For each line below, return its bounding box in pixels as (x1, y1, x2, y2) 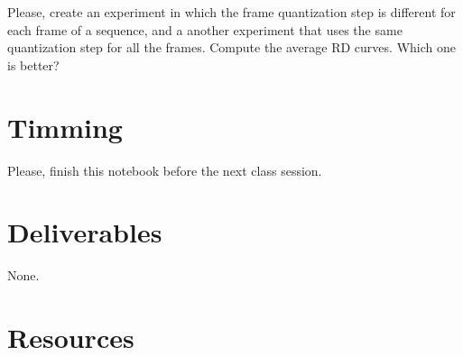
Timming (7, 108, 123, 145)
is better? (7, 55, 60, 74)
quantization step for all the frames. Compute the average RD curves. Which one (7, 38, 456, 57)
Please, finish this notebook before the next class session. (7, 160, 322, 179)
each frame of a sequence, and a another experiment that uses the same (7, 20, 403, 39)
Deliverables (7, 214, 162, 251)
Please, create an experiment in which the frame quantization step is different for (7, 3, 456, 21)
